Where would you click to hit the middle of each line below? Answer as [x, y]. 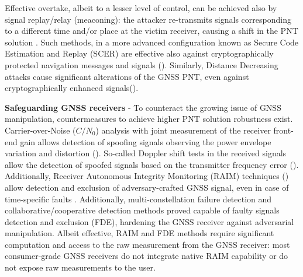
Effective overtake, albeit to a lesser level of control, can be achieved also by [141, 8]
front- [283, 130]
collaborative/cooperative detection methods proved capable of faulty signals [142, 210]
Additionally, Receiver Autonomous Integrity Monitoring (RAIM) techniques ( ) [147, 176]
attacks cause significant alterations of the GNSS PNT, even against [127, 76]
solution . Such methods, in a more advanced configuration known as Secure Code [152, 42]
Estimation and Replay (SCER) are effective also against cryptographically [139, 53]
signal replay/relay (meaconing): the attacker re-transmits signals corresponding [148, 19]
